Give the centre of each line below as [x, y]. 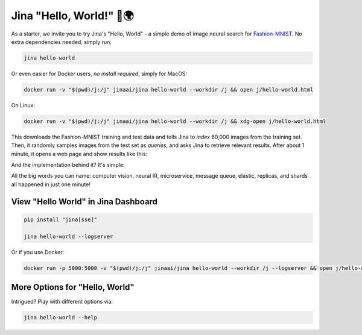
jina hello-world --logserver [68, 236]
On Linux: [23, 105]
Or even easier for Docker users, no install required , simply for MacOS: [99, 74]
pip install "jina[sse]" [61, 219]
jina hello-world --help [61, 318]
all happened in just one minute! [51, 184]
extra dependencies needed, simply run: [61, 42]
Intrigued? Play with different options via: [62, 302]
